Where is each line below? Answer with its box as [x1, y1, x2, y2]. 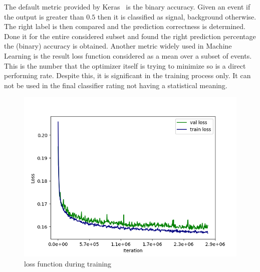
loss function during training [24, 258, 112, 268]
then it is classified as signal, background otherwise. [97, 11, 256, 22]
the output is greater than [4, 11, 84, 22]
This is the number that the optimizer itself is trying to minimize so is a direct [4, 60, 246, 71]
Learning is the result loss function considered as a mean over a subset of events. [4, 50, 252, 61]
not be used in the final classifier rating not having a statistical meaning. [4, 80, 227, 90]
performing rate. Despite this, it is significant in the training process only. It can [4, 70, 251, 81]
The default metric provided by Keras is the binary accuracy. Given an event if [4, 2, 250, 12]
